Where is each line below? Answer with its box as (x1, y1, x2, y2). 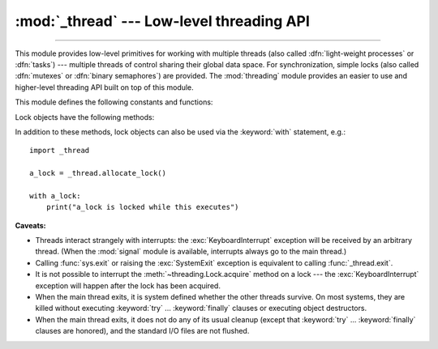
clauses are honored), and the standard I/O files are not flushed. (35, 326, 250, 336)
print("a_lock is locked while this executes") (45, 202, 239, 212)
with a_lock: (29, 191, 81, 200)
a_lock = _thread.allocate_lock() (29, 168, 166, 178)
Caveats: (15, 220, 46, 230)
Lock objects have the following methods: (15, 112, 155, 121)
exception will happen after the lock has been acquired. (35, 280, 221, 291)
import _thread (29, 146, 90, 155)
